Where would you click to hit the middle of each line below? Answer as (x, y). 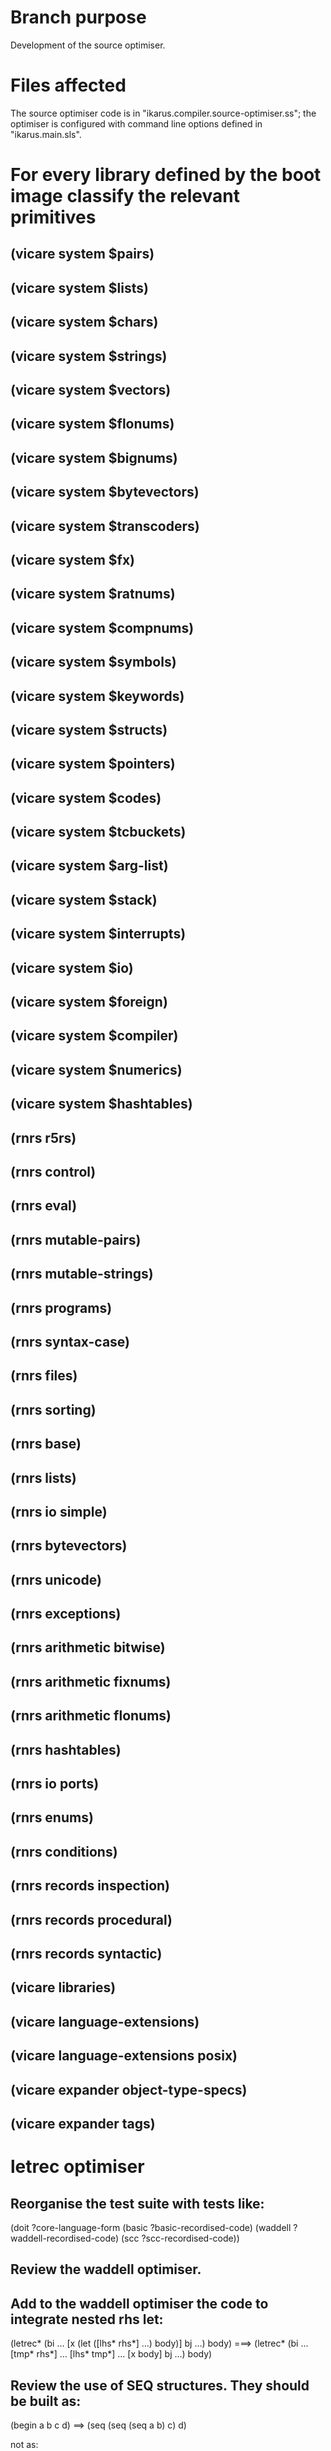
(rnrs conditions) (64, 1851)
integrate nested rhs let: (87, 2319)
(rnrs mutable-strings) (82, 1274)
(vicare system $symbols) (93, 662)
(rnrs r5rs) (43, 1137)
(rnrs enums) (52, 1817)
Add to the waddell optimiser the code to (139, 2303)
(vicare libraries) (63, 1987)
